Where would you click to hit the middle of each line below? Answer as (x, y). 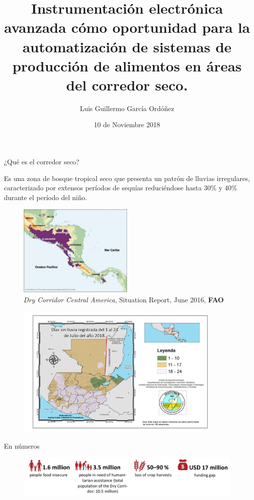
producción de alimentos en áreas (127, 65)
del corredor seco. (127, 84)
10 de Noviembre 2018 (127, 125)
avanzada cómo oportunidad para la (127, 27)
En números (22, 445)
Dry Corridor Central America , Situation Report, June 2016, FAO (124, 299)
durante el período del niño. (46, 197)
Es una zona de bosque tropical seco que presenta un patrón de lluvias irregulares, (127, 178)
